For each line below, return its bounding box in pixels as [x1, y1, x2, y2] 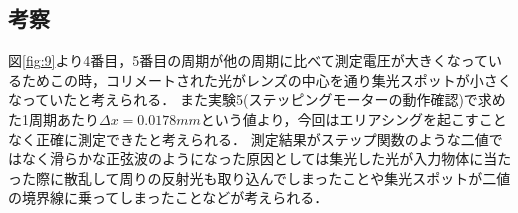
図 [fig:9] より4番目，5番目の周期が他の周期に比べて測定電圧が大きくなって [8, 50, 488, 71]
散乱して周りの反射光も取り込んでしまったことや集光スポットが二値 [63, 167, 511, 188]
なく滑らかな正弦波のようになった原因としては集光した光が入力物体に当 [21, 148, 498, 169]
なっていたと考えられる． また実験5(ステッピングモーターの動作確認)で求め [8, 89, 506, 110]
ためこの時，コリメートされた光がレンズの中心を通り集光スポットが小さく [21, 69, 512, 90]
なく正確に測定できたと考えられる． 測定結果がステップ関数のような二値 [8, 128, 489, 149]
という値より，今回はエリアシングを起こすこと [200, 108, 507, 129]
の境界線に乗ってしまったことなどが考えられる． [8, 187, 329, 208]
